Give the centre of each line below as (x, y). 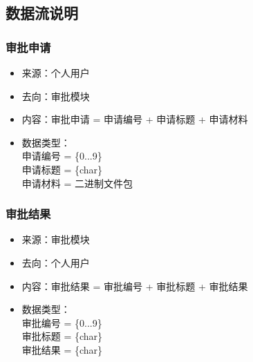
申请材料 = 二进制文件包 (77, 183)
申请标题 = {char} (62, 169)
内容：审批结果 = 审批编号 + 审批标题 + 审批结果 (135, 286)
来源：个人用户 (56, 73)
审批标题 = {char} (62, 336)
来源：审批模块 (56, 239)
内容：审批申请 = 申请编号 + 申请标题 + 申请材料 (135, 119)
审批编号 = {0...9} (62, 322)
